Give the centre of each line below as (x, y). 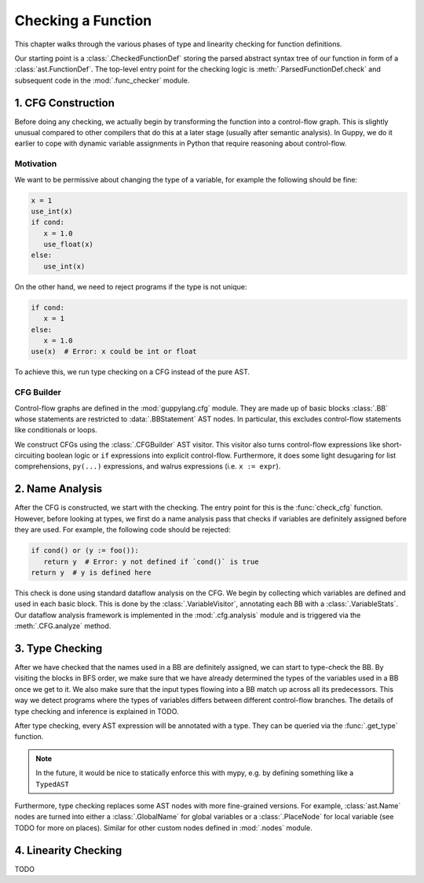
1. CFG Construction (65, 103)
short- (392, 444)
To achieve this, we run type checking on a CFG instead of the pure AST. (132, 372)
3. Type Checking (58, 648)
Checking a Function (83, 20)
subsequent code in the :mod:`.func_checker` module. (102, 80)
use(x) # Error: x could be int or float (114, 351)
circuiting (29, 455)
